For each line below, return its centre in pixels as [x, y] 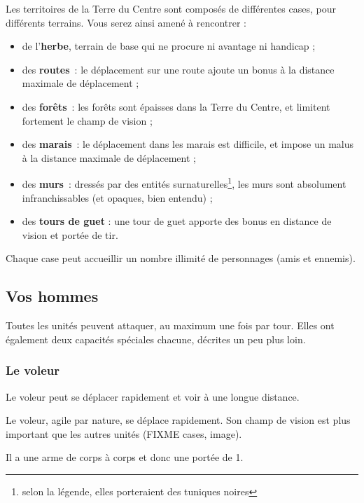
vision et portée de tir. [70, 234]
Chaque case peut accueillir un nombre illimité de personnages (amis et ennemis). [181, 258]
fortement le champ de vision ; [87, 120]
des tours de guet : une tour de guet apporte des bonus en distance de [177, 221]
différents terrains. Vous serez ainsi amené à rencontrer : [126, 22]
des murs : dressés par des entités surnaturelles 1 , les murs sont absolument [184, 182]
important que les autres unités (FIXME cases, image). [124, 433]
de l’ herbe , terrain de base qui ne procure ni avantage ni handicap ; [169, 46]
